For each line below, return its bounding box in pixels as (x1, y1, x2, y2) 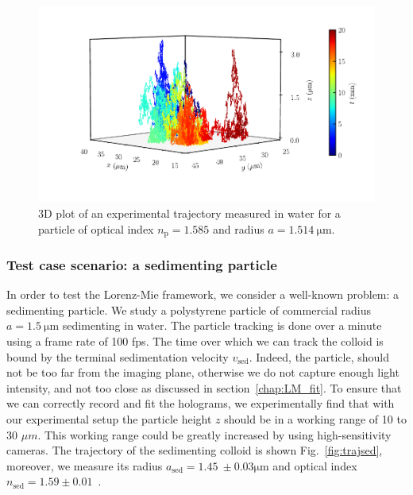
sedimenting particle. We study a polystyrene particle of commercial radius (6, 301, 372, 318)
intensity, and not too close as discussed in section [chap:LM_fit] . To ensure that (6, 379, 402, 396)
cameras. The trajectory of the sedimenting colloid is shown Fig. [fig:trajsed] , (6, 442, 383, 458)
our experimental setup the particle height (6, 410, 212, 427)
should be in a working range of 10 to (224, 410, 407, 427)
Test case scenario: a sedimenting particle (6, 254, 277, 274)
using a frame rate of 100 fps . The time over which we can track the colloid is (6, 332, 384, 349)
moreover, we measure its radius (6, 457, 163, 474)
